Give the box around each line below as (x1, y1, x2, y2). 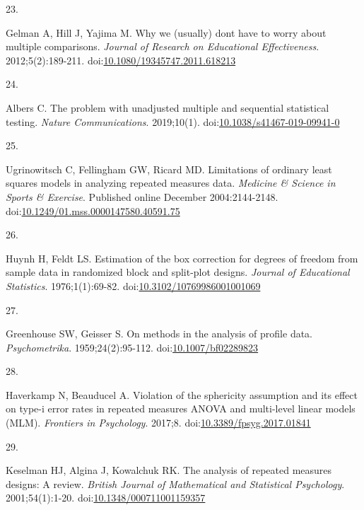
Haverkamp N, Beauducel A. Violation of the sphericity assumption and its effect (6, 387, 358, 402)
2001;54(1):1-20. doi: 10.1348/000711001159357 (6, 490, 206, 505)
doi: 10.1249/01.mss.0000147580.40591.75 (6, 203, 180, 218)
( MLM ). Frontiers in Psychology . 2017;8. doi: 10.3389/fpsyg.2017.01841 (6, 415, 311, 430)
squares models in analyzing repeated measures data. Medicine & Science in (6, 175, 336, 190)
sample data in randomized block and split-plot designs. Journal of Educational (6, 265, 350, 279)
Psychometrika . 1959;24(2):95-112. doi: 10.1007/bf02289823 (6, 340, 259, 354)
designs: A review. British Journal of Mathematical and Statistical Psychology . (6, 476, 345, 491)
